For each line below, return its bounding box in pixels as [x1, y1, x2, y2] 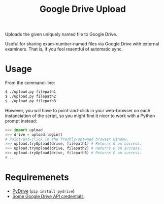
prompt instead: [5, 118, 37, 124]
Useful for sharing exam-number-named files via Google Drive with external [5, 41, 159, 47]
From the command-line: [5, 80, 55, 86]
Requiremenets [5, 172, 69, 183]
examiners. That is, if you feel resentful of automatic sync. [5, 46, 123, 52]
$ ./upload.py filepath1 [5, 89, 56, 94]
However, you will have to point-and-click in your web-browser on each [5, 107, 151, 113]
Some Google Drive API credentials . [12, 193, 85, 199]
